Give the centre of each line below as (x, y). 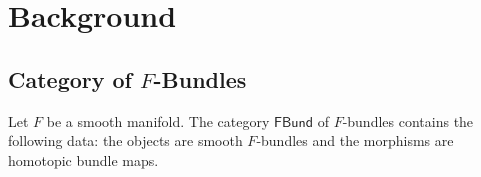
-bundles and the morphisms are (355, 140)
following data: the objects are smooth (125, 140)
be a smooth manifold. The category (158, 120)
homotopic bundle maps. (83, 159)
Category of (70, 78)
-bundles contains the (408, 120)
